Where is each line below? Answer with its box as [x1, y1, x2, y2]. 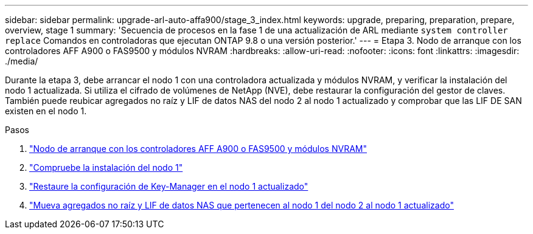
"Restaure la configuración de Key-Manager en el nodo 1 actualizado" [29, 181, 308, 191]
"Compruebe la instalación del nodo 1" [29, 162, 183, 173]
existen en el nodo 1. [5, 106, 87, 116]
